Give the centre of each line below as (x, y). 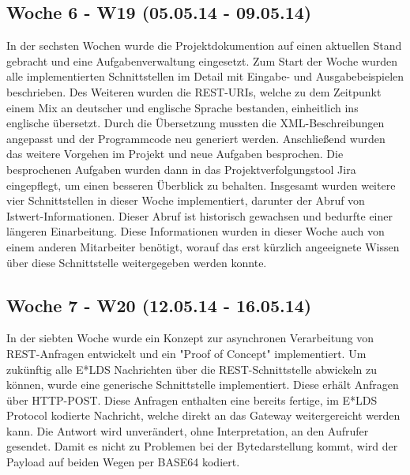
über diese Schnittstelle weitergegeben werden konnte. (137, 262)
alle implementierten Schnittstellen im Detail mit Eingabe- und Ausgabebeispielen (205, 76)
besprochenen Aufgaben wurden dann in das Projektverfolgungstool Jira (181, 169)
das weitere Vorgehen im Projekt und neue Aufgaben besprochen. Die (175, 154)
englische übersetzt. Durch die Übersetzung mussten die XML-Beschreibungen (196, 123)
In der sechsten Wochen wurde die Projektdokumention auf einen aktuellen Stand (204, 45)
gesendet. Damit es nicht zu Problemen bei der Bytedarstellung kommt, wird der (202, 446)
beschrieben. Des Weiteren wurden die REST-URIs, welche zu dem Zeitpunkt (194, 91)
